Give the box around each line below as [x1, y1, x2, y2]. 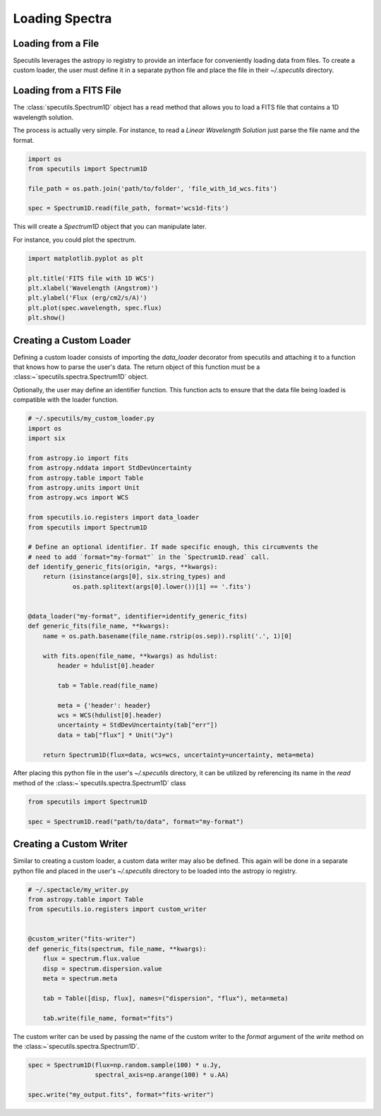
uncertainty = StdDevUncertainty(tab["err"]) [57, 721, 218, 729]
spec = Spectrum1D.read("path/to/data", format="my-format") [28, 817, 244, 826]
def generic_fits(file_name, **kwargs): [28, 622, 169, 630]
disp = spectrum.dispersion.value [42, 965, 162, 973]
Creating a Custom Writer [13, 838, 128, 850]
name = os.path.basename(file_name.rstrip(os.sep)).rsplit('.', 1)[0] [42, 632, 293, 640]
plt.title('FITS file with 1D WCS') [28, 274, 155, 282]
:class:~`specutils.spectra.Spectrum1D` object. [13, 372, 148, 381]
